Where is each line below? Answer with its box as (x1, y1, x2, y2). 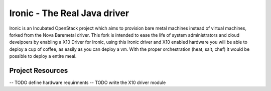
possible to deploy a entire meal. (9, 53, 77, 59)
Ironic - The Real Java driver (9, 8, 129, 19)
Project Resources (9, 66, 68, 75)
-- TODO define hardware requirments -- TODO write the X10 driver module (9, 79, 166, 85)
